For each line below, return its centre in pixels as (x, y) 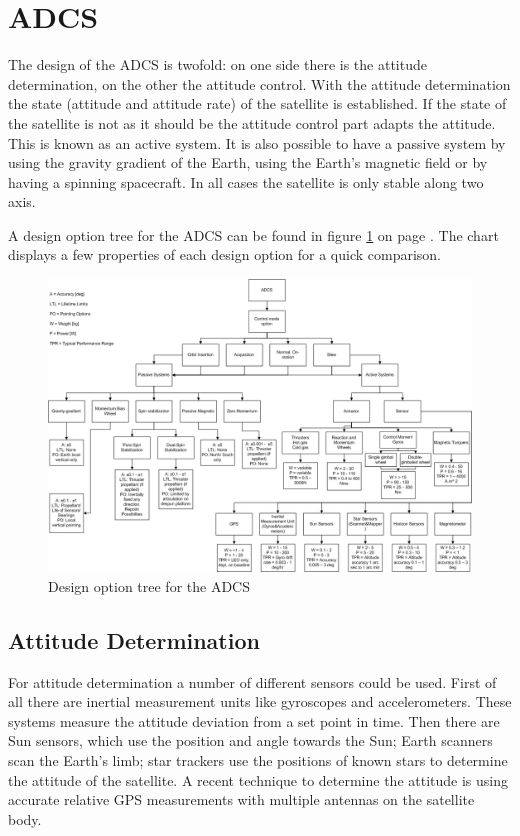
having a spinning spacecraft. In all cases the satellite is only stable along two (246, 181)
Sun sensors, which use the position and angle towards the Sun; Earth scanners (250, 740)
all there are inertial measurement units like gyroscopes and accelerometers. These (260, 701)
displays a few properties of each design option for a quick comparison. (224, 254)
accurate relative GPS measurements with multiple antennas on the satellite (241, 799)
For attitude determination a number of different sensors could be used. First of (252, 681)
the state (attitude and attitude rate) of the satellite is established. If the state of (257, 103)
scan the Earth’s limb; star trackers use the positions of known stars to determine (258, 759)
